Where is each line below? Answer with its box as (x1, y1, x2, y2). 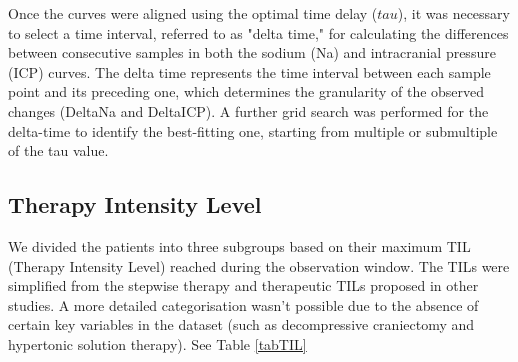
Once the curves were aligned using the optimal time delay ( (8, 3, 378, 23)
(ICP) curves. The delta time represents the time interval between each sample (8, 61, 491, 82)
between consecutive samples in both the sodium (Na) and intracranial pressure (8, 42, 496, 63)
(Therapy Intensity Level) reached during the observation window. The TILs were (8, 255, 510, 276)
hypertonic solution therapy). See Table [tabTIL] (8, 333, 307, 354)
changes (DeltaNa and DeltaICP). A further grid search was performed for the (8, 100, 489, 121)
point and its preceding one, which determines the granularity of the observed (8, 81, 485, 102)
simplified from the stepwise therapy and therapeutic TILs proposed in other (8, 275, 479, 296)
